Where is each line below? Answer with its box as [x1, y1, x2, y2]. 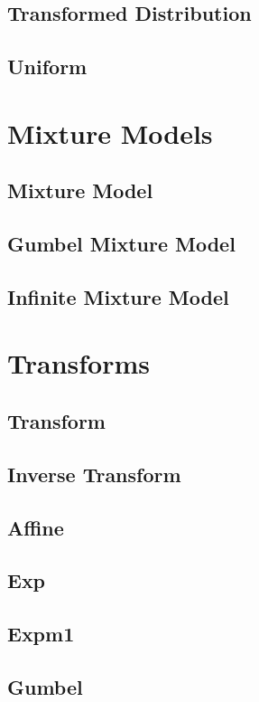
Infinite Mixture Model [7, 282, 229, 310]
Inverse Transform [7, 460, 181, 488]
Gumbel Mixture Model [7, 230, 236, 258]
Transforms [7, 345, 150, 382]
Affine [7, 513, 64, 541]
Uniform [7, 52, 88, 81]
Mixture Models [7, 114, 213, 151]
